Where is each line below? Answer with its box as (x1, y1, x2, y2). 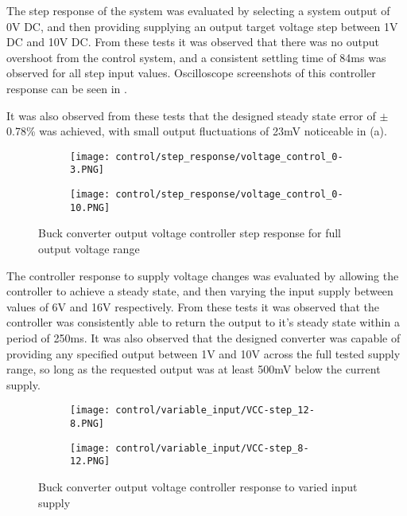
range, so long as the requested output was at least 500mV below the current (6, 361, 381, 377)
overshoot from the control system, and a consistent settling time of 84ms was (6, 49, 386, 65)
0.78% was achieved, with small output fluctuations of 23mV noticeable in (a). (6, 123, 387, 139)
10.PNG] (70, 201, 110, 213)
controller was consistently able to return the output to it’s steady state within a (6, 314, 400, 330)
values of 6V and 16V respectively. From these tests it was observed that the (6, 298, 380, 315)
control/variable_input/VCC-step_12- (115, 405, 315, 416)
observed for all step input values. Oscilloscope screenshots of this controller (6, 64, 376, 81)
